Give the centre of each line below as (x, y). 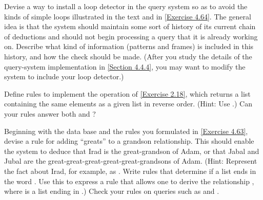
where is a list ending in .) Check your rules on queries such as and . (112, 191)
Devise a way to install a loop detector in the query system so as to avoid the (126, 6)
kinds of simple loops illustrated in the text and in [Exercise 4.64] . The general (128, 16)
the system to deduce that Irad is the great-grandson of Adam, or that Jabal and (132, 151)
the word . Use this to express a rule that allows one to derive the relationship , (129, 181)
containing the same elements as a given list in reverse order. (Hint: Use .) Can (128, 104)
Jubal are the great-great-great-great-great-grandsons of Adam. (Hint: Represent (131, 161)
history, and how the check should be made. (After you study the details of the (128, 56)
